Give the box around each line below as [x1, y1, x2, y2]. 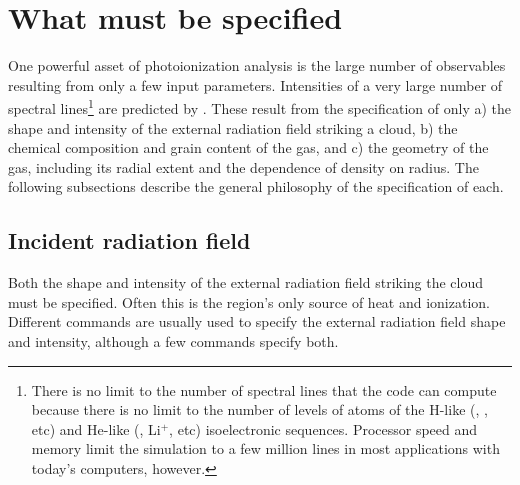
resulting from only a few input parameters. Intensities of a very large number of [8, 74, 503, 95]
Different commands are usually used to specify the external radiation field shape [8, 311, 506, 332]
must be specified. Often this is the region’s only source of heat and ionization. [8, 291, 490, 312]
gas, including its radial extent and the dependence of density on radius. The [8, 156, 479, 177]
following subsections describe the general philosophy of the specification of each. [8, 176, 504, 197]
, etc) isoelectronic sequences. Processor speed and [169, 418, 478, 439]
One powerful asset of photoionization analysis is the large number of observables [8, 55, 506, 76]
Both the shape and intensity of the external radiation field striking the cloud [8, 272, 484, 293]
